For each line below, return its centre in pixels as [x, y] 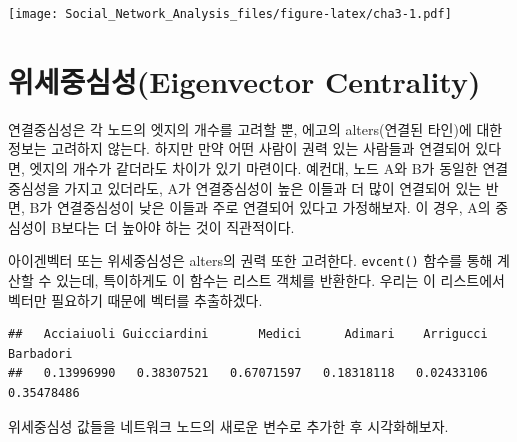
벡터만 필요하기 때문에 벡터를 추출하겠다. [135, 299]
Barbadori [40, 353]
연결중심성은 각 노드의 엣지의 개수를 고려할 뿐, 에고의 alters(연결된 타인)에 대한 [255, 128]
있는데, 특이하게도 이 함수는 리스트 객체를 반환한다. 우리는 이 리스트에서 [280, 280]
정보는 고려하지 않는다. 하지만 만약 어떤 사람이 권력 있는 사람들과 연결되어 [239, 148]
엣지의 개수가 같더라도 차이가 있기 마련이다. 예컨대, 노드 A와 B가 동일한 [253, 167]
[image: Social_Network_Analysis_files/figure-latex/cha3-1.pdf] [230, 14]
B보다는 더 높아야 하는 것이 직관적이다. [173, 226]
